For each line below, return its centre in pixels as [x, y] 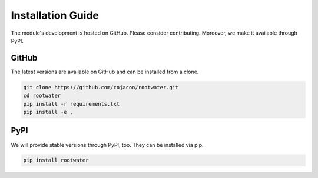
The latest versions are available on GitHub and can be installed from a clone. [105, 72]
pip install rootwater [56, 160]
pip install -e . [48, 112]
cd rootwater [42, 96]
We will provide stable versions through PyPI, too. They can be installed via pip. [107, 145]
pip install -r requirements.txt [72, 104]
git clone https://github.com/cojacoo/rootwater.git [101, 87]
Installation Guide [55, 15]
